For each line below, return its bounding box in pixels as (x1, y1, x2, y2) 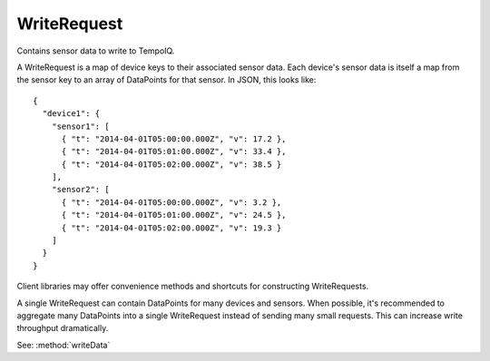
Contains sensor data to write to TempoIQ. (16, 45, 175, 56)
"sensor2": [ (51, 184, 110, 195)
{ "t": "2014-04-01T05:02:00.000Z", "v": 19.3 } (61, 222, 282, 233)
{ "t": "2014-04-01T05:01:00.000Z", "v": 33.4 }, (61, 146, 287, 157)
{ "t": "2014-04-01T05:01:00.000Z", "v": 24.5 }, (61, 210, 287, 220)
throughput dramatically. (16, 323, 109, 334)
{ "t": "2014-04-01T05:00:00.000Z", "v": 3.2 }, (61, 197, 282, 208)
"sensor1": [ (51, 121, 110, 132)
